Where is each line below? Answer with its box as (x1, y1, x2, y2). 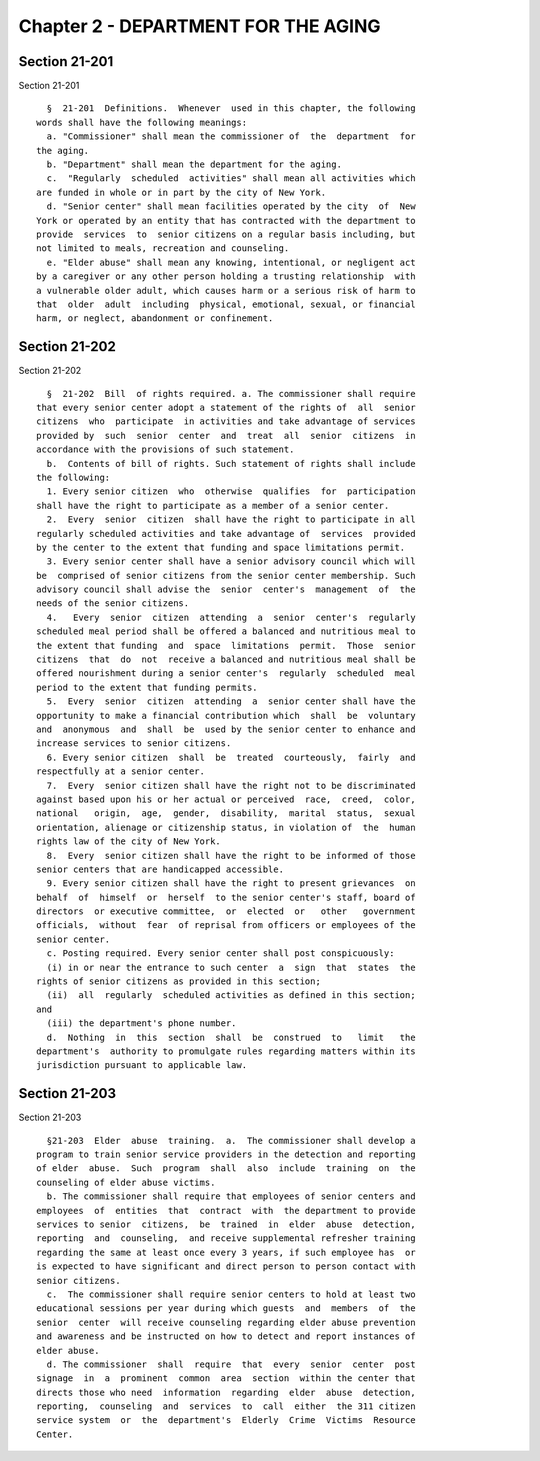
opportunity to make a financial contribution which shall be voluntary (36, 710, 416, 721)
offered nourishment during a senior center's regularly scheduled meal (36, 668, 416, 679)
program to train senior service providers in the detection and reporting (36, 1149, 416, 1160)
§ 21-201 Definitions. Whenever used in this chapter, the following (46, 103, 416, 114)
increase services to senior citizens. (36, 738, 232, 749)
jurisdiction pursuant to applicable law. (36, 1060, 248, 1071)
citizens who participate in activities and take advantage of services (36, 416, 416, 427)
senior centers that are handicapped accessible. (36, 863, 285, 875)
